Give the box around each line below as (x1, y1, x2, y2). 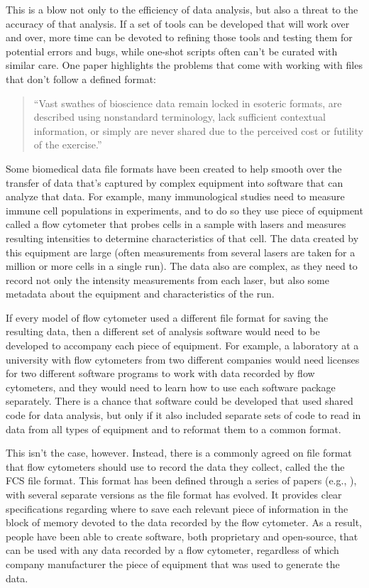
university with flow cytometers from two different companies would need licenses (6, 352, 360, 366)
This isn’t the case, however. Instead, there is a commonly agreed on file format (6, 445, 352, 460)
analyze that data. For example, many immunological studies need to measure (6, 189, 345, 204)
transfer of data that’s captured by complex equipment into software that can (6, 175, 343, 190)
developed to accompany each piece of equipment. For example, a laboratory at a (6, 338, 359, 353)
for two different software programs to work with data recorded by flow (6, 366, 315, 381)
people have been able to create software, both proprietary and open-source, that (6, 528, 358, 543)
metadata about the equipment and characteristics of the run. (6, 286, 275, 301)
